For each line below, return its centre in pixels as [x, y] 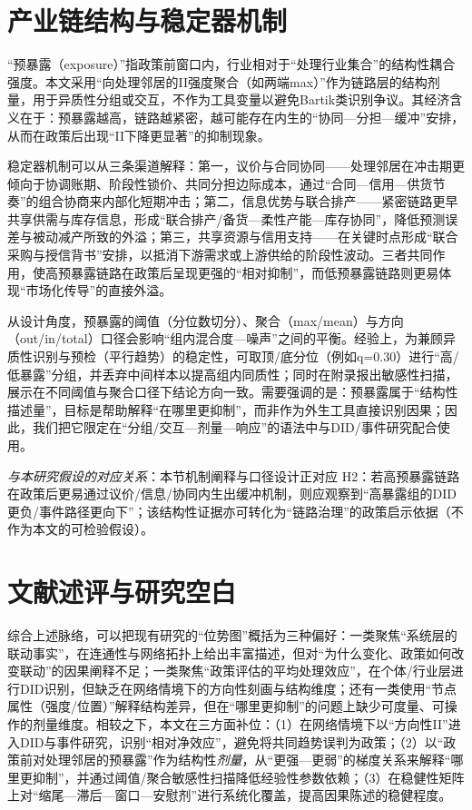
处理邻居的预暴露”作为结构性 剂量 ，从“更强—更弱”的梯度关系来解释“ [248, 760]
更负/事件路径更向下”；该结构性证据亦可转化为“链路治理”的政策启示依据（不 [236, 511]
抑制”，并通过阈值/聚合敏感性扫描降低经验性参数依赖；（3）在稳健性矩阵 [248, 777]
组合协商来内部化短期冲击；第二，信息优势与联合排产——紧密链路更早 [248, 201]
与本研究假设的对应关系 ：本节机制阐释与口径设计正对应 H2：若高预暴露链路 [234, 475]
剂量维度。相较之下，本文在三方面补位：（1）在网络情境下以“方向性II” [240, 724]
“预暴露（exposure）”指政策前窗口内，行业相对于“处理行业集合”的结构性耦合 [231, 64]
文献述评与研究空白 [122, 592]
